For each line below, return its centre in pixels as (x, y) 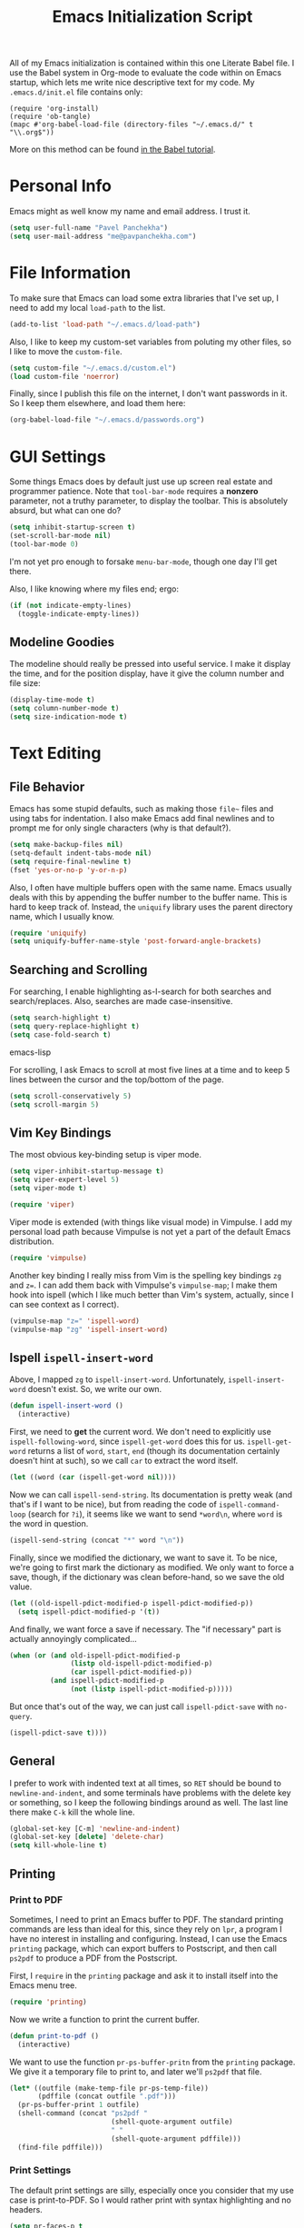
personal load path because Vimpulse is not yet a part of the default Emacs (150, 1231)
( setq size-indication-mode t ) (69, 717)
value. (21, 1586)
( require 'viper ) (42, 1204)
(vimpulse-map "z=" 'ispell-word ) (75, 1321)
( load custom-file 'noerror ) (64, 376)
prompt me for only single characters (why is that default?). (120, 828)
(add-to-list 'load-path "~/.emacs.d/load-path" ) (105, 324)
